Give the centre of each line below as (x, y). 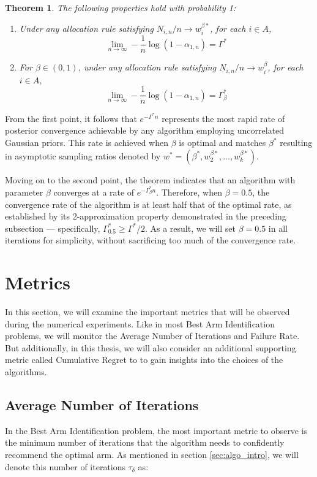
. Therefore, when (189, 192)
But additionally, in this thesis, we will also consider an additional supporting (151, 347)
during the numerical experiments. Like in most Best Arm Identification (140, 323)
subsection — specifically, (53, 228)
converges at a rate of (94, 192)
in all (278, 228)
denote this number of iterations (65, 466)
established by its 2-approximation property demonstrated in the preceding (146, 216)
